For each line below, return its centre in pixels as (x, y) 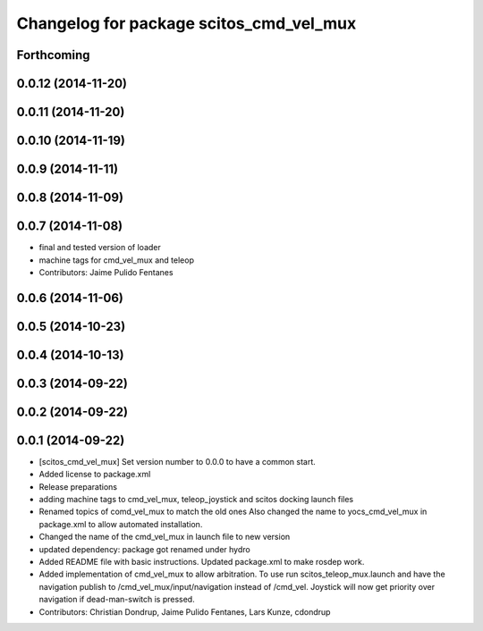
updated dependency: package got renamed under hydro (144, 549)
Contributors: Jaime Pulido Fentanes (106, 272)
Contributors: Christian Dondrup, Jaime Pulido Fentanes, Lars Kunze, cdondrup (185, 611)
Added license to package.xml (95, 475)
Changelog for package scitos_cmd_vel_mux (186, 23)
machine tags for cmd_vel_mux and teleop (116, 260)
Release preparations (78, 486)
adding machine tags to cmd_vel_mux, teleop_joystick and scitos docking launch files (196, 500)
